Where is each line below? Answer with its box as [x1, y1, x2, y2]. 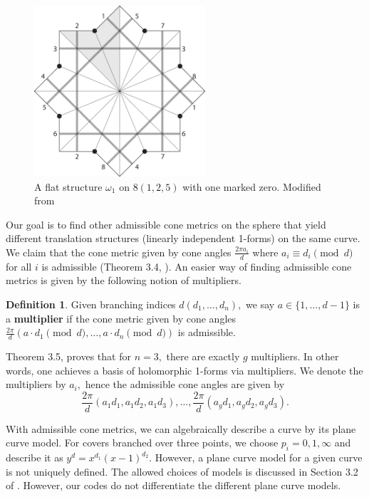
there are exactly [166, 349, 240, 363]
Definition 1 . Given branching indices [6, 296, 176, 311]
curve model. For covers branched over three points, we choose [6, 435, 279, 450]
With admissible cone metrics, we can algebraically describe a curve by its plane [6, 421, 356, 436]
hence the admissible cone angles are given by [85, 377, 285, 392]
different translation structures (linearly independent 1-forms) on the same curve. [6, 231, 360, 246]
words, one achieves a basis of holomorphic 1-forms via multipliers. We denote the [6, 362, 363, 377]
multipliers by [6, 377, 66, 392]
